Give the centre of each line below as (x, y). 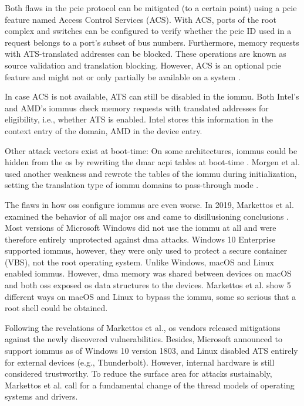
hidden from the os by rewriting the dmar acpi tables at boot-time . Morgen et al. (152, 162)
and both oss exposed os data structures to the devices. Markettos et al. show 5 (148, 285)
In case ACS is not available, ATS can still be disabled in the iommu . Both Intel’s (152, 96)
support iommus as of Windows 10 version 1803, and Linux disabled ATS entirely (151, 351)
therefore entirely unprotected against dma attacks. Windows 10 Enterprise (140, 239)
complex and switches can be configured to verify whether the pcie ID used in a (148, 31)
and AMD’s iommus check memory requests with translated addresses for (137, 108)
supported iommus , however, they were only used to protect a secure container (146, 250)
